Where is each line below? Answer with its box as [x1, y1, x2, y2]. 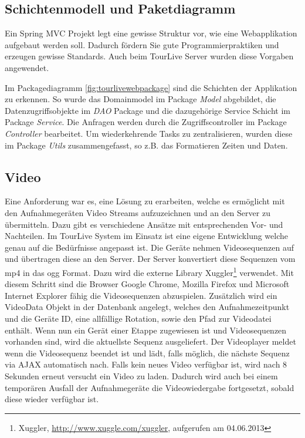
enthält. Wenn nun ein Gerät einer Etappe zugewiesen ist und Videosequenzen [5, 324, 287, 336]
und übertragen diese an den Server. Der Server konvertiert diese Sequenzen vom [5, 252, 296, 265]
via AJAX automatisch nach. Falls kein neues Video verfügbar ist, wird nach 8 [5, 358, 287, 370]
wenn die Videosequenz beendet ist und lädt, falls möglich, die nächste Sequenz [5, 346, 290, 359]
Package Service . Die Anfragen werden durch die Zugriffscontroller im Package [5, 116, 287, 128]
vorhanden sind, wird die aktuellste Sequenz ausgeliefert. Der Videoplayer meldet [5, 335, 296, 348]
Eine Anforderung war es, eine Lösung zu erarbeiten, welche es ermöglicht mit [5, 195, 285, 207]
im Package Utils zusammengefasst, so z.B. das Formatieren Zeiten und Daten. [5, 139, 288, 151]
